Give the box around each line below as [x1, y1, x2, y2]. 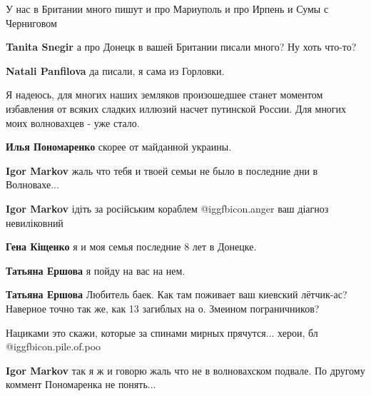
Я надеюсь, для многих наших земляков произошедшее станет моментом [6, 87, 323, 102]
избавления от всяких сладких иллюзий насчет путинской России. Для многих [6, 101, 347, 116]
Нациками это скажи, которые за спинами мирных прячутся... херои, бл [6, 325, 318, 340]
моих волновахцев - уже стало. [6, 115, 140, 130]
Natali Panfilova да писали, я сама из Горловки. [6, 63, 225, 78]
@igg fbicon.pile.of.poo [6, 339, 101, 354]
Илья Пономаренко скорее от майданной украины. [6, 139, 232, 154]
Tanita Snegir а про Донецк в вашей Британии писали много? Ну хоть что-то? [6, 39, 357, 54]
